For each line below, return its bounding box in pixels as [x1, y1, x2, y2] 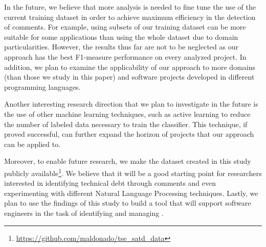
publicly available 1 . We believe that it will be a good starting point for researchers [4, 166, 262, 178]
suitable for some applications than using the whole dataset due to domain [4, 31, 238, 42]
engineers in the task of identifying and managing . [4, 207, 164, 218]
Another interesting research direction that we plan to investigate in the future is [4, 98, 258, 109]
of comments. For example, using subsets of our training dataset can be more [4, 21, 246, 32]
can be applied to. [4, 138, 61, 149]
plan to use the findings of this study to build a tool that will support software [4, 197, 251, 208]
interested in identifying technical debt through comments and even [4, 178, 216, 188]
